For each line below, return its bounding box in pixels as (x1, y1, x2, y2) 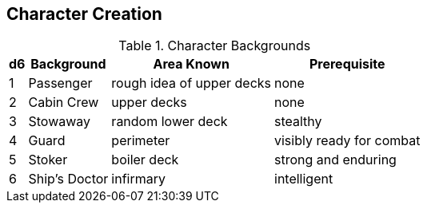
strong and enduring (274, 152, 397, 168)
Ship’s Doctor (28, 171, 109, 187)
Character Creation (6, 4, 162, 24)
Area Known (153, 56, 229, 73)
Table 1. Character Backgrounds (118, 37, 311, 54)
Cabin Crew (28, 94, 99, 111)
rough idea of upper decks (111, 75, 271, 92)
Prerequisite (309, 56, 385, 73)
